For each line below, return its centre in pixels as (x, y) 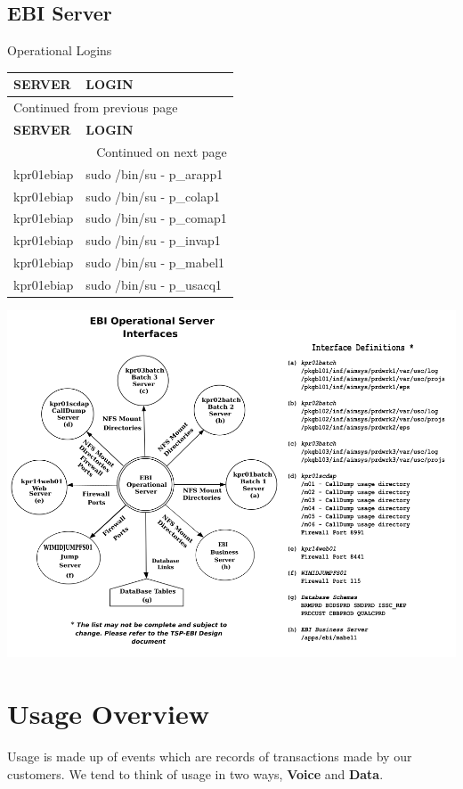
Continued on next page (162, 151)
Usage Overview (108, 713)
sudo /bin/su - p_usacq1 (154, 284)
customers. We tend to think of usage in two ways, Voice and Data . (195, 773)
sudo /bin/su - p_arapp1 (154, 173)
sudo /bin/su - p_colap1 (153, 196)
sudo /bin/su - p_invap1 (153, 240)
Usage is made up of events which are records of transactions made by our (210, 756)
